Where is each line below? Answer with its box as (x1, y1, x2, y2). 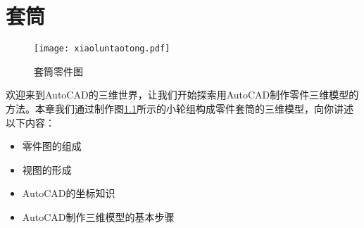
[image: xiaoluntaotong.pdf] (34, 44, 170, 54)
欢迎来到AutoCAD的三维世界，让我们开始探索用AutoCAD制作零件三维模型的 (6, 87, 359, 102)
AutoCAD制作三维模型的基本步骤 (22, 209, 175, 224)
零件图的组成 (22, 139, 82, 153)
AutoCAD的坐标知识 (22, 186, 115, 201)
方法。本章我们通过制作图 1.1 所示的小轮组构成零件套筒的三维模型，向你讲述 (6, 101, 353, 115)
